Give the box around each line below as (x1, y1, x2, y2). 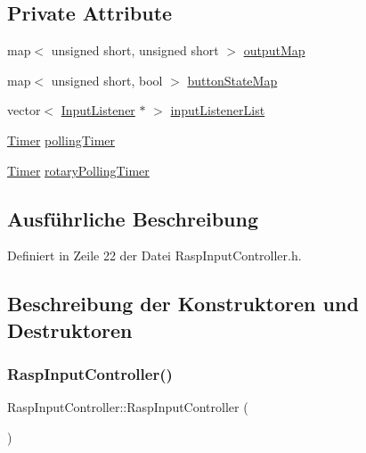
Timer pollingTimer (7, 130, 116, 149)
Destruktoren (7, 316, 133, 343)
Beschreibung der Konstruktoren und (7, 290, 359, 317)
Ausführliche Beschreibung (7, 204, 258, 232)
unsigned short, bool (51, 70, 163, 89)
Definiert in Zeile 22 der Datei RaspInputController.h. (7, 246, 302, 265)
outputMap (243, 41, 305, 60)
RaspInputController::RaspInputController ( (7, 398, 248, 416)
